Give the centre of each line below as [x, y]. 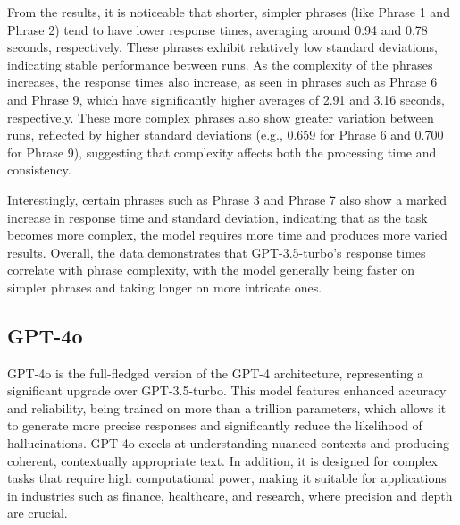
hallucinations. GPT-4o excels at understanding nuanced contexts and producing [229, 443]
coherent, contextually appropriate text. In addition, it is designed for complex [222, 460]
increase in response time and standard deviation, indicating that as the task [217, 217]
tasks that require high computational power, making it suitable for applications [227, 478]
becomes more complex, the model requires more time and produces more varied [227, 235]
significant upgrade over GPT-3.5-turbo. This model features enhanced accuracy [227, 390]
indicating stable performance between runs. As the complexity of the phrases [220, 64]
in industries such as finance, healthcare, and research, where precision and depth [230, 495]
